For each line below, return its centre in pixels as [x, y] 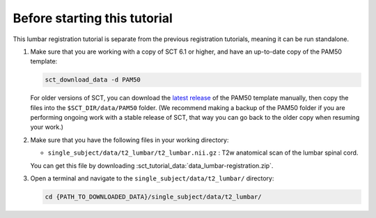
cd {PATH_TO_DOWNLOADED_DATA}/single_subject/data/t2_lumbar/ [153, 197]
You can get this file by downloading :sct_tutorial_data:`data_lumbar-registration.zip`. [152, 165]
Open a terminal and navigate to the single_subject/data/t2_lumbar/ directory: [152, 178]
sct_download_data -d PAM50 [93, 80]
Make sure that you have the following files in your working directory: [130, 140]
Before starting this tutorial [93, 18]
